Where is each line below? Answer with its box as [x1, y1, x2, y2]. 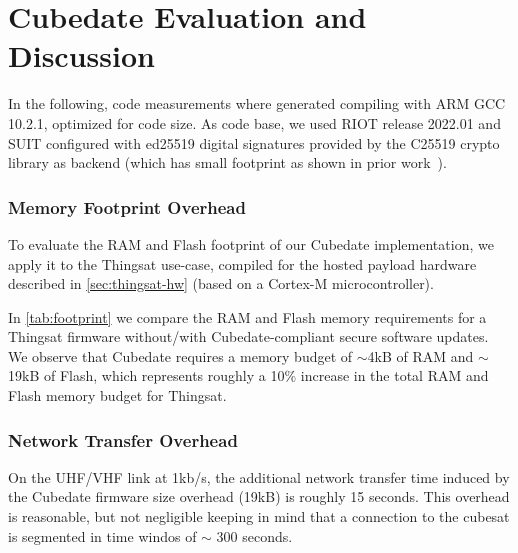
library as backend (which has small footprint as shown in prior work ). [8, 152, 447, 173]
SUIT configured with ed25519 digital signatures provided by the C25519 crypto [8, 132, 500, 153]
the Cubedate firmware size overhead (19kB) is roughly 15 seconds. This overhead [8, 486, 510, 507]
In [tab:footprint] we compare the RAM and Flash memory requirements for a [8, 306, 487, 327]
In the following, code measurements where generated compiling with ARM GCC [8, 93, 506, 114]
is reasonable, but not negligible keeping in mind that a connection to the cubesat [8, 506, 510, 527]
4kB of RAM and [367, 345, 474, 366]
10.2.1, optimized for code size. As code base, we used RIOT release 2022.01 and [8, 112, 501, 133]
